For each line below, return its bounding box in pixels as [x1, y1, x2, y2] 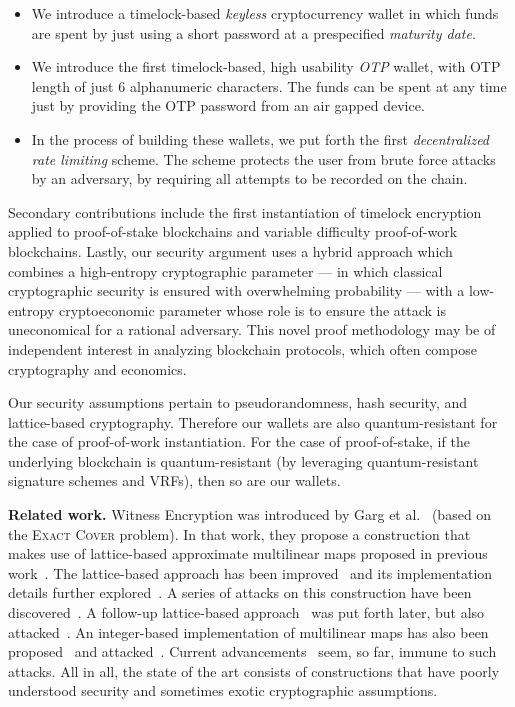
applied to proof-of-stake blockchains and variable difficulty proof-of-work [8, 221, 458, 242]
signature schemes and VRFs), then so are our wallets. [8, 470, 341, 491]
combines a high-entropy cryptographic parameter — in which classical [8, 260, 443, 281]
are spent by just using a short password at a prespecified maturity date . [31, 22, 476, 43]
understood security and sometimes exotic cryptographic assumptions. [8, 680, 438, 701]
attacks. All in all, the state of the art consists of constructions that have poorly [8, 660, 500, 681]
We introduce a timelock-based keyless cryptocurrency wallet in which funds [31, 3, 499, 23]
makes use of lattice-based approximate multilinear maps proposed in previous [8, 543, 488, 564]
